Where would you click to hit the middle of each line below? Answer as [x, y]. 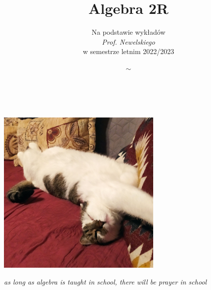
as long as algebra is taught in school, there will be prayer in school [105, 281]
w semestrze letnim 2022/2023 [128, 51]
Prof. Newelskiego [128, 41]
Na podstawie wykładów [128, 32]
